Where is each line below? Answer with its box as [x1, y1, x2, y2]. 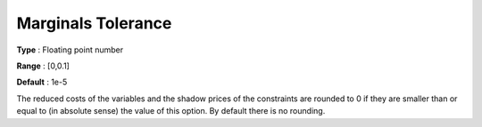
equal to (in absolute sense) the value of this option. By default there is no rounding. [16, 106, 326, 116]
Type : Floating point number [16, 44, 124, 55]
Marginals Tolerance [16, 13, 172, 33]
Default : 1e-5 [16, 76, 68, 88]
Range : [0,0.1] [16, 60, 71, 71]
